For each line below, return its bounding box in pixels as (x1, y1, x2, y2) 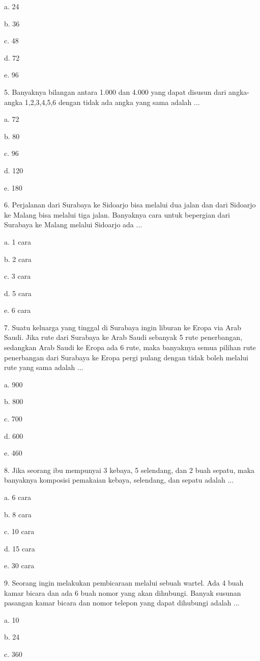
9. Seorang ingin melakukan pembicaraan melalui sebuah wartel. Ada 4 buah (4, 577, 244, 588)
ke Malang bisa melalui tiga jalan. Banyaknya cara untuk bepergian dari (4, 209, 230, 220)
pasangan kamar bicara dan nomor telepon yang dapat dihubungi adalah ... (4, 597, 240, 608)
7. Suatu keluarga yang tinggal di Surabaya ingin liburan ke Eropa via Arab (4, 322, 241, 332)
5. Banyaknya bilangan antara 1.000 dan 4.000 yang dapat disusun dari (4, 86, 226, 97)
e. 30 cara (4, 560, 35, 571)
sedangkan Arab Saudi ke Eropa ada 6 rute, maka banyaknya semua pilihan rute (4, 342, 256, 353)
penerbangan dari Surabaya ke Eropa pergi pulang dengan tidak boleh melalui (4, 352, 248, 362)
